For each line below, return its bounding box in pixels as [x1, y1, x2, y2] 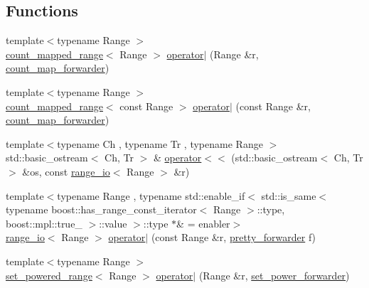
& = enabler [176, 215, 230, 230]
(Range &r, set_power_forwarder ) [198, 267, 350, 282]
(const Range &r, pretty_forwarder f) [151, 230, 316, 245]
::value [99, 215, 127, 230]
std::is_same [261, 188, 316, 203]
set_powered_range [6, 267, 92, 282]
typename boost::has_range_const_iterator [6, 202, 197, 217]
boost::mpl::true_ [6, 215, 82, 230]
